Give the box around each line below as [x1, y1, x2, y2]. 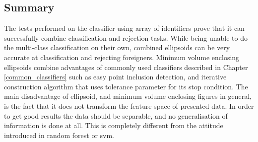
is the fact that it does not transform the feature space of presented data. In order [4, 100, 254, 111]
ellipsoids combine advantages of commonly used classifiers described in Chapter [4, 62, 248, 72]
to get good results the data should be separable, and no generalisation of [4, 110, 228, 121]
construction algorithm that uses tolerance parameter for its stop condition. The [4, 81, 248, 91]
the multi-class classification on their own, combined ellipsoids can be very [4, 42, 230, 53]
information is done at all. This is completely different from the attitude [4, 120, 223, 131]
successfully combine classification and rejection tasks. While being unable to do [4, 32, 248, 43]
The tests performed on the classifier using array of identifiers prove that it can [4, 23, 245, 33]
